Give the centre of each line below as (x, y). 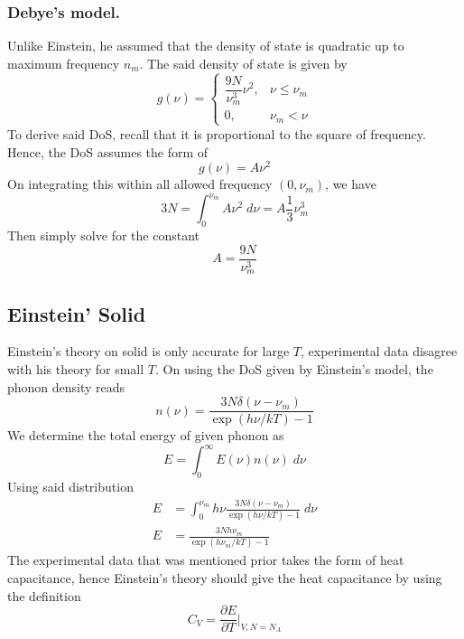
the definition (44, 595)
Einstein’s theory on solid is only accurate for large (148, 351)
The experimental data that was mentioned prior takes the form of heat (206, 560)
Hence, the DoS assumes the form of (108, 151)
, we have (351, 184)
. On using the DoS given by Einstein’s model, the (294, 369)
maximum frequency (64, 63)
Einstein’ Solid (77, 313)
